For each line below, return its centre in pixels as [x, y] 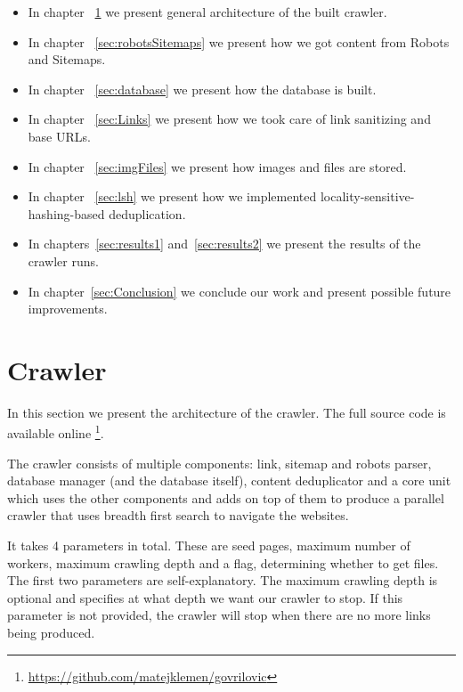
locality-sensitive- [367, 196]
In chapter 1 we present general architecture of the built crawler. [207, 12]
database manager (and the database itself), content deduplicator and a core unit [229, 480]
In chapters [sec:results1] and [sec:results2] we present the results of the [224, 244]
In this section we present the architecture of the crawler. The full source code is [227, 412]
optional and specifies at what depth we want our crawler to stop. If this [205, 597]
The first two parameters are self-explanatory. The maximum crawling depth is [223, 580]
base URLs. [59, 136]
